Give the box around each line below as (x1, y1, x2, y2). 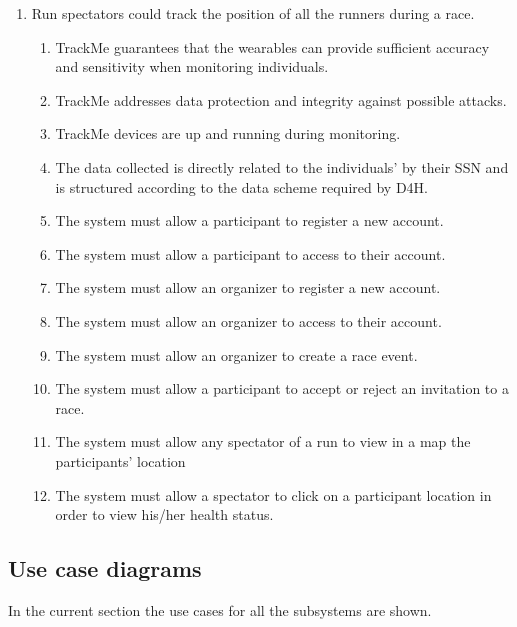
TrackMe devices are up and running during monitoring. (55, 123, 401, 144)
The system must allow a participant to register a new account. (55, 210, 444, 231)
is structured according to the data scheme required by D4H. (55, 176, 428, 197)
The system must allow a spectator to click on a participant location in (55, 484, 492, 505)
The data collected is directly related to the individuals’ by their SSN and (55, 156, 509, 177)
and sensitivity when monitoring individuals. (55, 56, 329, 77)
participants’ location (55, 450, 186, 471)
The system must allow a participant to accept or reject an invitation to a (55, 378, 509, 399)
